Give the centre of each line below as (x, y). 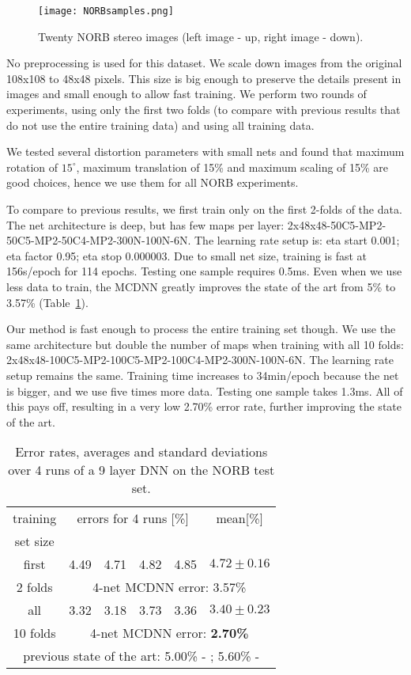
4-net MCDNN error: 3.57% (170, 587)
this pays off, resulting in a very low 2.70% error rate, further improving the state (204, 406)
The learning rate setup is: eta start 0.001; (297, 240)
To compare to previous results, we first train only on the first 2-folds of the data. (204, 209)
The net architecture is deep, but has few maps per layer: (145, 224)
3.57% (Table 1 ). (47, 302)
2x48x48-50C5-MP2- (337, 224)
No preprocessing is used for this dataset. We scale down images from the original (204, 63)
